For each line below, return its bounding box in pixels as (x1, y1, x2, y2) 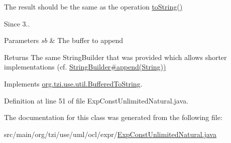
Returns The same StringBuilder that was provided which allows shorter (4, 51, 227, 62)
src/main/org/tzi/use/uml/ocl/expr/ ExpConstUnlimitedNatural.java (4, 128, 216, 139)
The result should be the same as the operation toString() (4, 1, 183, 11)
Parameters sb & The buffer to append (4, 35, 123, 45)
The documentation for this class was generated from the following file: (4, 112, 222, 122)
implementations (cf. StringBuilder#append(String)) (4, 61, 166, 72)
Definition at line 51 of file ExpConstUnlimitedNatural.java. (4, 95, 188, 105)
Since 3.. (4, 18, 30, 28)
